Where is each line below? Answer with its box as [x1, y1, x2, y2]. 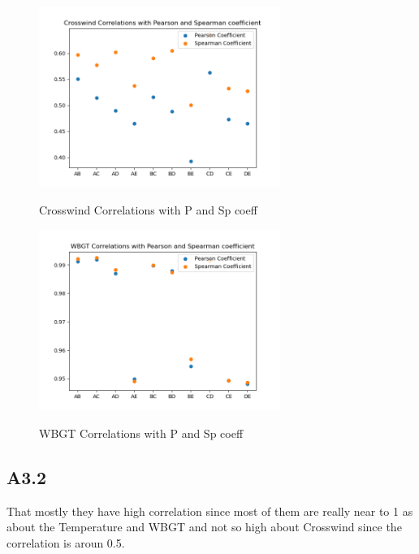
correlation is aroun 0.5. [6, 534, 125, 551]
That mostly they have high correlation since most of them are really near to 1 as [6, 502, 413, 519]
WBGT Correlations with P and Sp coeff [39, 424, 244, 441]
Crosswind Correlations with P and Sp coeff [39, 201, 257, 219]
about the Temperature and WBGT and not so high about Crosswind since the [6, 518, 402, 535]
